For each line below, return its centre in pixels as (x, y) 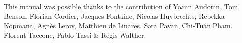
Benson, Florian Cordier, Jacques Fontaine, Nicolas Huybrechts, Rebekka (114, 16)
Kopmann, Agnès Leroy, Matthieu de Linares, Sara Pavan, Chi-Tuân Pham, (118, 25)
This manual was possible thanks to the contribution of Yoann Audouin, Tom (121, 6)
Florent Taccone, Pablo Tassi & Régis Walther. (75, 35)
